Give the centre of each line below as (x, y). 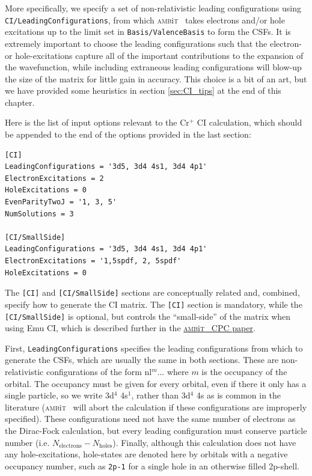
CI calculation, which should (249, 122)
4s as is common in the (239, 395)
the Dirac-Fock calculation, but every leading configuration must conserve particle (156, 430)
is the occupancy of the (244, 371)
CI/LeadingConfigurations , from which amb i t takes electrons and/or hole (145, 20)
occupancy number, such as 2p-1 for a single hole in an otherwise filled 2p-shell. (152, 465)
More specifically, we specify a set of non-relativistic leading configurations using (153, 8)
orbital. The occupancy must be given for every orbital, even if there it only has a (156, 383)
